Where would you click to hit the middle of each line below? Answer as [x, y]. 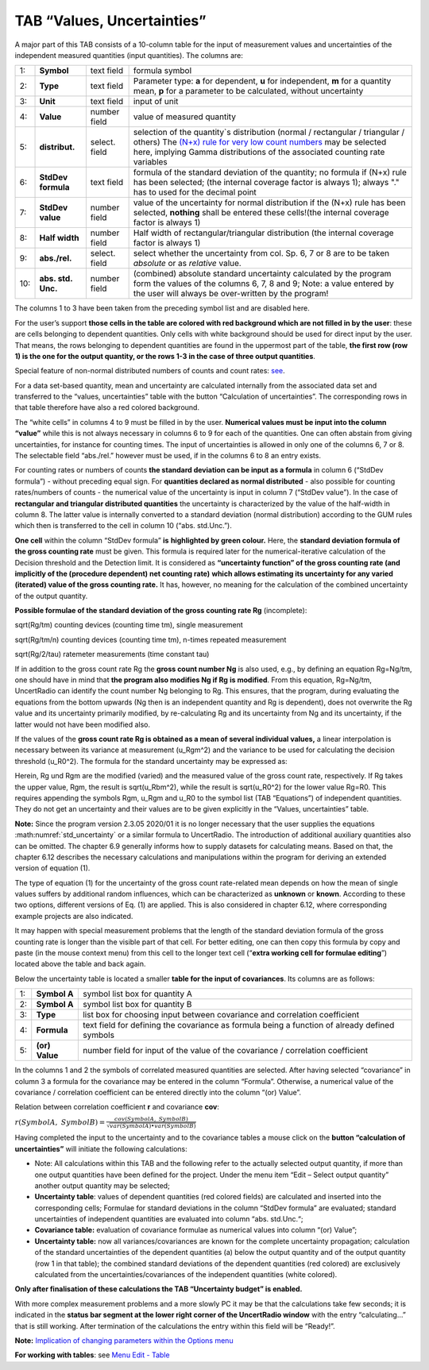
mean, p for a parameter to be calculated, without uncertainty [248, 91]
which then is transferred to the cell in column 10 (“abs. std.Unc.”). [123, 526]
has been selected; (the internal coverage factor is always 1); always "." [267, 183]
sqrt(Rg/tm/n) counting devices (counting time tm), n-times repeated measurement [151, 639]
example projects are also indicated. [74, 916]
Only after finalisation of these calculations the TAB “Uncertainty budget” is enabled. [158, 1289]
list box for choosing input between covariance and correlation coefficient [221, 1015]
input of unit [156, 102]
